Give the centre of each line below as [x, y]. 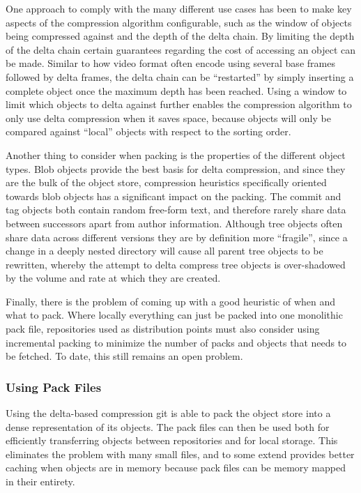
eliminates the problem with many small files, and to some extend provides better [180, 454]
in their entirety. [40, 481]
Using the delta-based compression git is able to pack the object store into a [168, 413]
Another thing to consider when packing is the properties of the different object [176, 154]
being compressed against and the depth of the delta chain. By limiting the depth [180, 36]
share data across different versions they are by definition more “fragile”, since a [177, 237]
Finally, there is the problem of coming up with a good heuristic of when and [171, 301]
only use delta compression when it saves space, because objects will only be [168, 117]
